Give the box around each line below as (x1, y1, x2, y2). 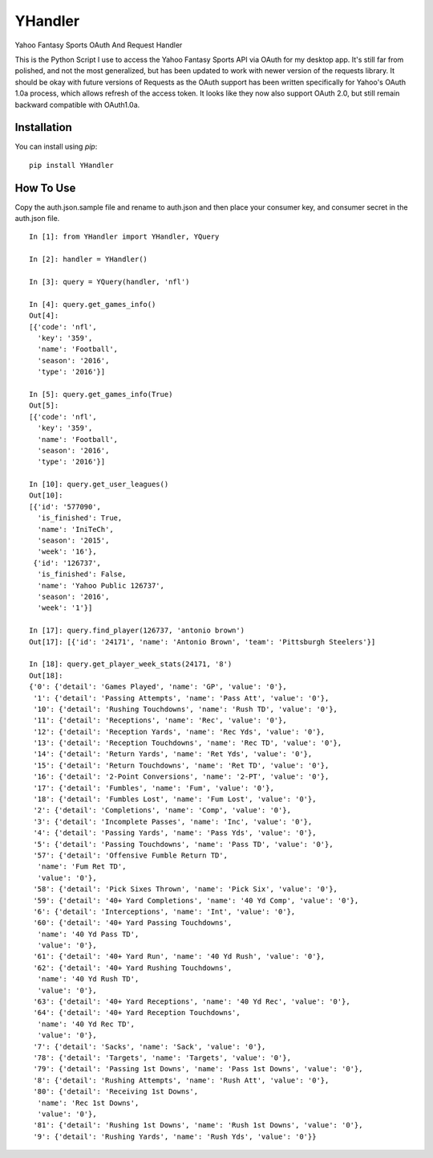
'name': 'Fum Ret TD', (37, 862, 127, 871)
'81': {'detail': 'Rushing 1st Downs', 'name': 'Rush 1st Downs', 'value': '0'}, (33, 1121, 363, 1130)
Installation (14, 121, 72, 134)
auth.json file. (14, 214, 60, 223)
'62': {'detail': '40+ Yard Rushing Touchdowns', (33, 963, 233, 972)
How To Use (14, 181, 76, 194)
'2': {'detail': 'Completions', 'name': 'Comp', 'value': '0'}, (33, 806, 292, 815)
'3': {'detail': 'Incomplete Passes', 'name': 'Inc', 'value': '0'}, (33, 816, 313, 826)
